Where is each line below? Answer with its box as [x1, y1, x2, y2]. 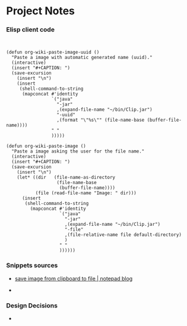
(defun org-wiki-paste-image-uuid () [6, 49, 100, 55]
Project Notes [6, 4, 75, 18]
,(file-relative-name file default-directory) [64, 232, 182, 238]
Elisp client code [6, 26, 55, 34]
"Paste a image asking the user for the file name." [11, 148, 145, 154]
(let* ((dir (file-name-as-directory [17, 175, 116, 181]
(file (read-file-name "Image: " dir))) [35, 190, 137, 196]
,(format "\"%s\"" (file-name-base [56, 117, 145, 123]
